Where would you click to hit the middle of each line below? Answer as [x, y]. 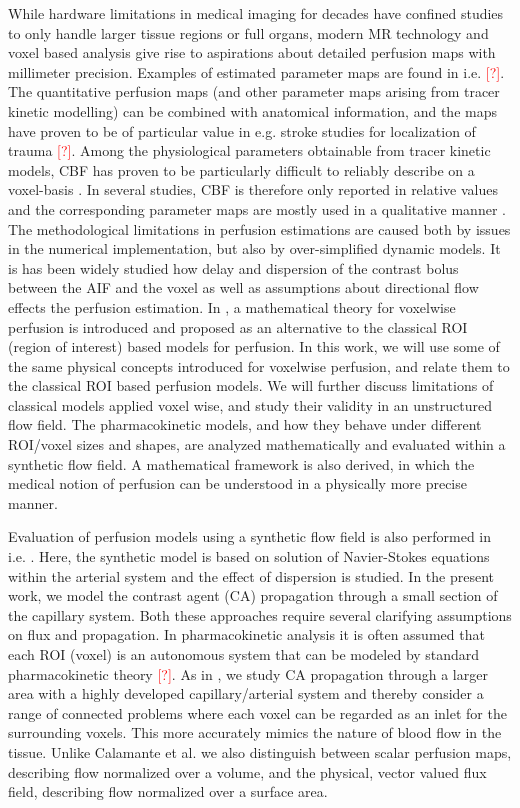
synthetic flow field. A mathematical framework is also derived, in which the [241, 463]
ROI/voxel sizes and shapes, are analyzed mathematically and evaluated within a [257, 444]
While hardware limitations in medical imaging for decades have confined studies [256, 13]
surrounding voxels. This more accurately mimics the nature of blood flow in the [255, 732]
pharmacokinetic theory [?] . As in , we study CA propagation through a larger [248, 673]
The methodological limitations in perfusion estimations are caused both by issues [259, 228]
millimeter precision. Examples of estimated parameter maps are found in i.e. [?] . [256, 71]
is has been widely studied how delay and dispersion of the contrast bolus [233, 267]
